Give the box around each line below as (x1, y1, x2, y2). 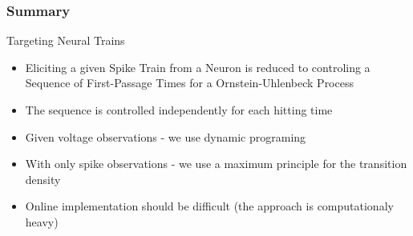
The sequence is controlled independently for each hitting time (25, 102, 333, 118)
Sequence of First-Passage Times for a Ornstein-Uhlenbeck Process (25, 74, 354, 91)
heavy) (25, 213, 59, 230)
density (25, 170, 61, 187)
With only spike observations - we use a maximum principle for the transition (25, 155, 407, 172)
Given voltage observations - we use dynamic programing (25, 128, 306, 145)
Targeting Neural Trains (6, 32, 125, 49)
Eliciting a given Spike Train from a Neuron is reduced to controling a (25, 58, 370, 75)
